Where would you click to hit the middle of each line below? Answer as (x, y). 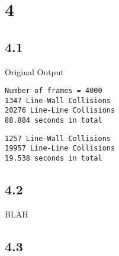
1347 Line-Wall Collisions (58, 100)
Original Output (34, 71)
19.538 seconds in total (54, 159)
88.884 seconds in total (54, 121)
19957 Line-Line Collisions (60, 148)
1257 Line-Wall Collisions (58, 138)
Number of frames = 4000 (54, 91)
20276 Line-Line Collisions (60, 111)
